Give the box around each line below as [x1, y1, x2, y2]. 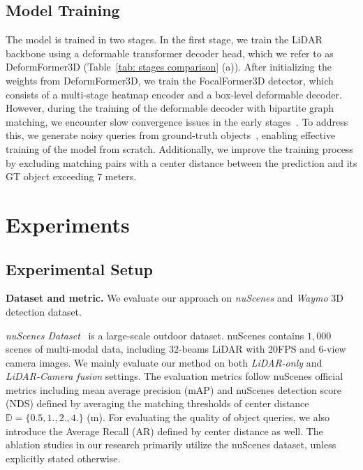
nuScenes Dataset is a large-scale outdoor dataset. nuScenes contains [6, 328, 304, 342]
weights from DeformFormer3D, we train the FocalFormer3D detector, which [6, 73, 334, 87]
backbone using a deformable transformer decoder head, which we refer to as [6, 45, 334, 60]
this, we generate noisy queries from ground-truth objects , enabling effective [6, 128, 336, 142]
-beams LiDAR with [178, 342, 265, 356]
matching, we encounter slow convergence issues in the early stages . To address [6, 114, 348, 128]
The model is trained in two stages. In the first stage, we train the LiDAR [6, 32, 323, 47]
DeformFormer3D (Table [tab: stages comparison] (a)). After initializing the [6, 59, 332, 74]
